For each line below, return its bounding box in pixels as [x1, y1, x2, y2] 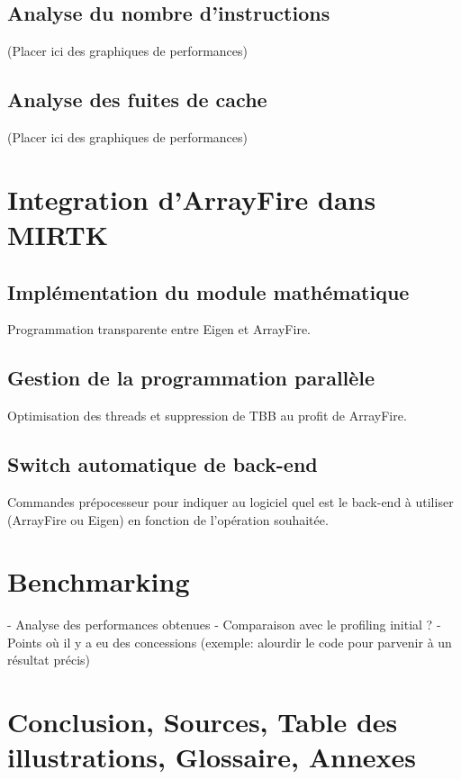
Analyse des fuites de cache [7, 86, 267, 113]
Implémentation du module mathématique [7, 277, 410, 305]
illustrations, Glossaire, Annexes [7, 738, 417, 775]
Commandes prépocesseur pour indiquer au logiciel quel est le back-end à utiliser [7, 492, 454, 511]
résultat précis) [7, 650, 91, 669]
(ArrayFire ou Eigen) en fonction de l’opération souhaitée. [7, 510, 329, 529]
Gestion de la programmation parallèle [7, 364, 375, 392]
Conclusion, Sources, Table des [7, 703, 398, 740]
